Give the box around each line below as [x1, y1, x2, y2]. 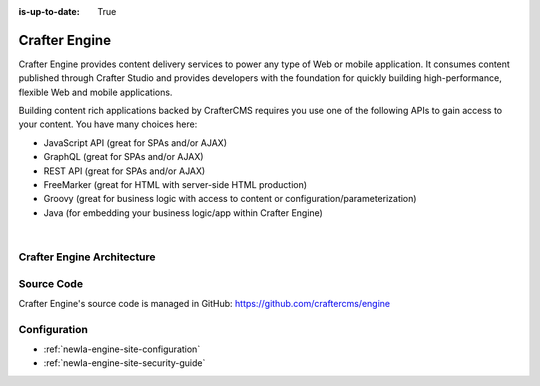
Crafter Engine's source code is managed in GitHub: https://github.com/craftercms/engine [18, 297, 390, 309]
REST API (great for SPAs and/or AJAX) [43, 165, 206, 177]
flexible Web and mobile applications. [18, 86, 173, 98]
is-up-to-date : [18, 6, 80, 17]
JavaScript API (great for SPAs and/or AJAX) [43, 136, 228, 149]
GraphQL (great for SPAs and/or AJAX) [43, 151, 204, 163]
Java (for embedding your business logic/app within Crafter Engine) [43, 206, 324, 219]
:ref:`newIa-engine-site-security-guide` [43, 357, 206, 369]
